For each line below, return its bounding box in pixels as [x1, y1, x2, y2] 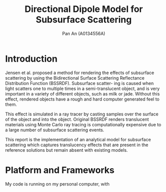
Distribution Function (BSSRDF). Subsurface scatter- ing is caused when [5, 80, 154, 86]
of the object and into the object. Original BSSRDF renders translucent [5, 116, 149, 122]
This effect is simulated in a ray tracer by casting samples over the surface [5, 111, 159, 117]
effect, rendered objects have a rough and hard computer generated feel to [5, 96, 160, 102]
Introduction [5, 53, 58, 64]
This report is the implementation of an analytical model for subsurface [5, 136, 151, 142]
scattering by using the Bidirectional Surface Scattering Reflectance [5, 75, 145, 81]
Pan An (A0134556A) [62, 30, 106, 36]
